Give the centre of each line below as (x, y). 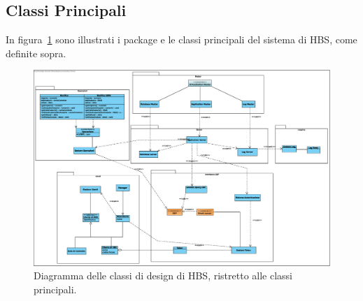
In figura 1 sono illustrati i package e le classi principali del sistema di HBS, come (181, 39)
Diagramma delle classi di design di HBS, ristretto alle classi (163, 276)
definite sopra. (36, 53)
